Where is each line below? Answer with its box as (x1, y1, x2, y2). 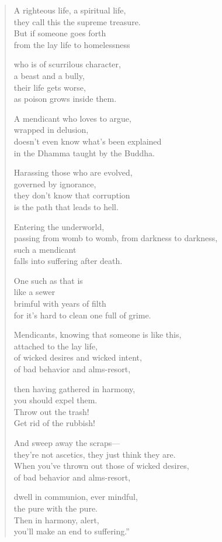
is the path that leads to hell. (13, 200, 119, 212)
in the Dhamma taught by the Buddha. (13, 146, 155, 159)
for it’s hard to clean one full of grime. (13, 308, 151, 321)
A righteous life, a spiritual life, (13, 4, 126, 16)
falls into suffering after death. (13, 255, 123, 267)
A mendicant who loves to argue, (13, 112, 131, 124)
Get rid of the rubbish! (13, 417, 95, 429)
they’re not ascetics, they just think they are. (13, 448, 176, 460)
